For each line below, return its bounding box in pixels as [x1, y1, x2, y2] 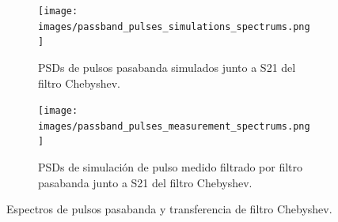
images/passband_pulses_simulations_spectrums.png [38, 21, 310, 32]
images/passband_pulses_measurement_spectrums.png [38, 120, 310, 132]
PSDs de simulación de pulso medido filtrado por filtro [38, 159, 303, 175]
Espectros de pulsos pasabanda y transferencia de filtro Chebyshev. [6, 201, 332, 217]
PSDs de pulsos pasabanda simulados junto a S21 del [38, 58, 296, 75]
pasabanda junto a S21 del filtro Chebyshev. [38, 174, 253, 190]
